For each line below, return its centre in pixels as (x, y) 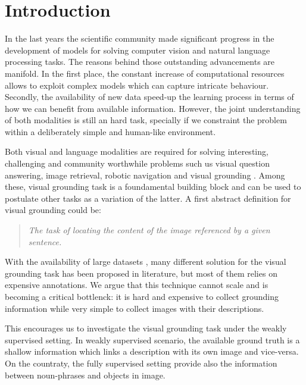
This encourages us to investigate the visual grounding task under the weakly (146, 328)
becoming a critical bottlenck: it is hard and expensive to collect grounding (142, 296)
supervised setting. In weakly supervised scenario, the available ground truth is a (152, 339)
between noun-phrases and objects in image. (85, 375)
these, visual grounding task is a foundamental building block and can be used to (153, 187)
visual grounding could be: (53, 210)
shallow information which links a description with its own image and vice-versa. (152, 351)
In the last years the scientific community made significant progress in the (140, 38)
